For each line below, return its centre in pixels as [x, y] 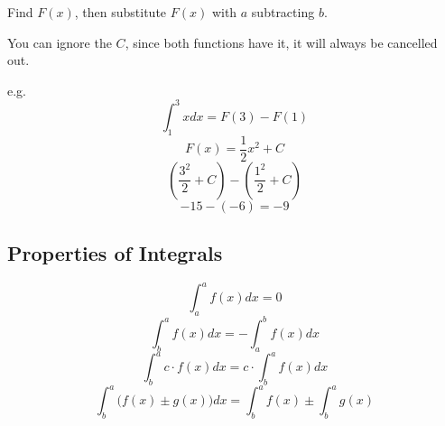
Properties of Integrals [115, 253]
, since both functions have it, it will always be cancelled [281, 42]
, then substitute [121, 12]
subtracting [283, 12]
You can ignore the [60, 42]
